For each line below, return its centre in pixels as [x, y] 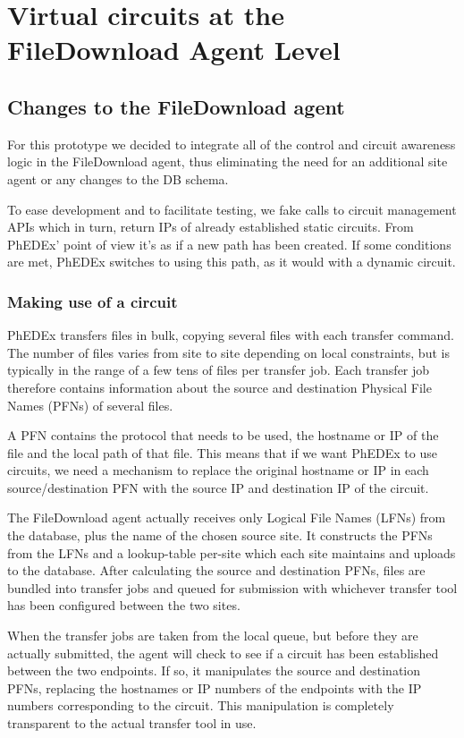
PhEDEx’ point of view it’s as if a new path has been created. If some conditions [229, 244]
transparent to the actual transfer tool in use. [132, 723]
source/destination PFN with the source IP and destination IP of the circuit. [218, 487]
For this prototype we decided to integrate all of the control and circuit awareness [232, 144]
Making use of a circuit [93, 301]
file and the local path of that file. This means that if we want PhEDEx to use [222, 452]
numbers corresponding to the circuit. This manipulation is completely [201, 705]
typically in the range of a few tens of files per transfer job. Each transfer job [219, 370]
